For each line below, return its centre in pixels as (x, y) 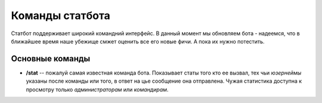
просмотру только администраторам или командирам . (97, 89)
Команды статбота (61, 15)
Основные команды (51, 59)
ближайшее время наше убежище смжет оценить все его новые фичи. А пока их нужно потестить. (138, 41)
